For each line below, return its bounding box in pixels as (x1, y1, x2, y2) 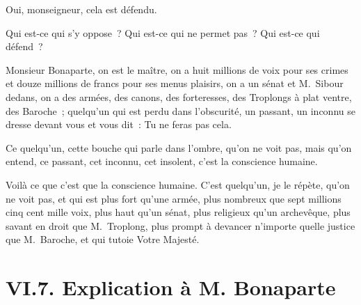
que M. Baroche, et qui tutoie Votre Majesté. (6, 232, 200, 247)
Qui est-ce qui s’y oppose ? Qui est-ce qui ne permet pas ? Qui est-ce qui (6, 25, 320, 40)
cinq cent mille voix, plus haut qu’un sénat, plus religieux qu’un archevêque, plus (6, 205, 351, 219)
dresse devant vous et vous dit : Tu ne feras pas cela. (6, 117, 232, 132)
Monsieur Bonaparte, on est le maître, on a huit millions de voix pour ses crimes (6, 62, 348, 77)
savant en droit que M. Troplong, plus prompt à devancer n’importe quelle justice (6, 218, 355, 233)
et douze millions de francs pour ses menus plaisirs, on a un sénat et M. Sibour (6, 76, 344, 91)
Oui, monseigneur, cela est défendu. (6, 2, 157, 16)
